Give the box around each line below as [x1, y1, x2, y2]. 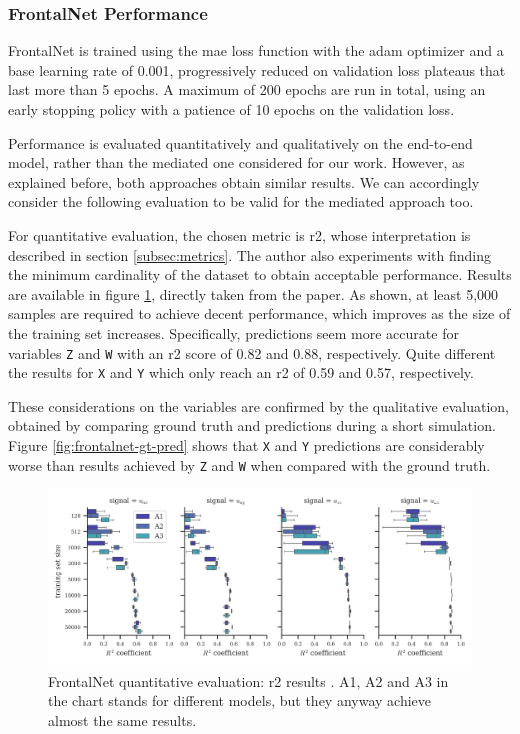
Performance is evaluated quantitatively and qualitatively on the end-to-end [8, 132, 473, 153]
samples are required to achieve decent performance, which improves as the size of [8, 303, 511, 324]
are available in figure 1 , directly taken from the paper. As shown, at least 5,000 [8, 283, 499, 304]
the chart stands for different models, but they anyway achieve [48, 690, 431, 711]
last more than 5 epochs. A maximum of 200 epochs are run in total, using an [8, 79, 486, 100]
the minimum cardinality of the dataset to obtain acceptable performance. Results [8, 264, 512, 285]
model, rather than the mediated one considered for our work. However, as [8, 152, 465, 173]
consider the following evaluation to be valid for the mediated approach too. [8, 191, 474, 212]
